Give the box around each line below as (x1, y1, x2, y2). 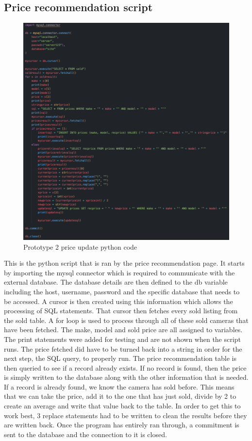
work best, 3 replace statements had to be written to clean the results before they (4, 410, 247, 420)
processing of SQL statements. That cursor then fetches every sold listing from (4, 305, 238, 316)
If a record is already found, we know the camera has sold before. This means (4, 381, 235, 391)
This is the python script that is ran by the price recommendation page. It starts (4, 258, 245, 268)
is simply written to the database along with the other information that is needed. (4, 372, 249, 382)
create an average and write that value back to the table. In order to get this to (4, 401, 241, 411)
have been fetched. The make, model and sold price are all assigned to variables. (4, 324, 243, 335)
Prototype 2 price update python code (23, 241, 137, 252)
